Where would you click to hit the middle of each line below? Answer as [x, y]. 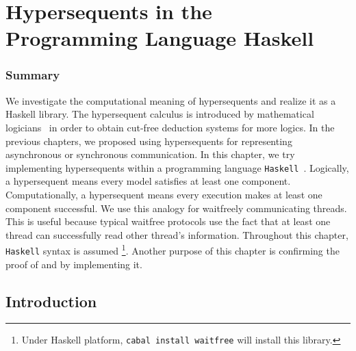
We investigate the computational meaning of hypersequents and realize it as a [171, 100]
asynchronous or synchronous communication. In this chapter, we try [150, 154]
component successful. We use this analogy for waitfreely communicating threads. [176, 208]
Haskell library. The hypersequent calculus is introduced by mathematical [160, 114]
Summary [33, 75]
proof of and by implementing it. [74, 264]
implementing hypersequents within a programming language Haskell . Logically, [177, 167]
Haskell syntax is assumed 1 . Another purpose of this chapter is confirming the [173, 250]
